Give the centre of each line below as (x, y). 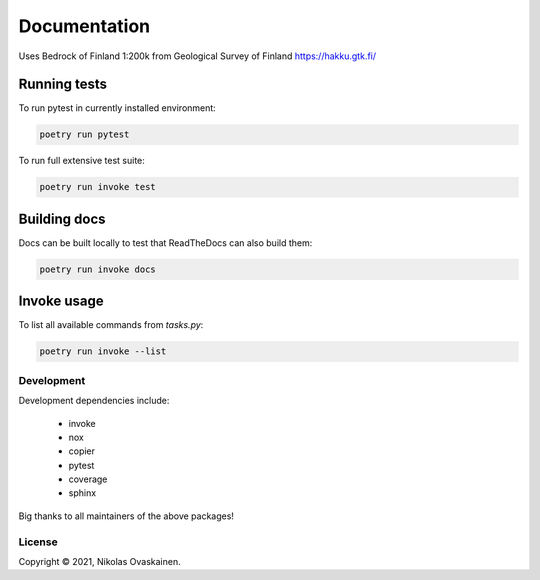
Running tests (63, 84)
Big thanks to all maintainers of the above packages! (126, 516)
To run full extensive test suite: (81, 161)
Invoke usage (61, 301)
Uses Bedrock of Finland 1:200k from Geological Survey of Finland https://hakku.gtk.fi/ (197, 56)
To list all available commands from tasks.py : (111, 325)
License (38, 542)
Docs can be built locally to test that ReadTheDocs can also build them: (165, 242)
